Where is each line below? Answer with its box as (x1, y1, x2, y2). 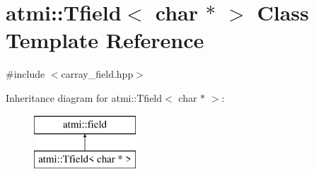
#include (6, 66, 45, 81)
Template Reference (6, 25, 204, 54)
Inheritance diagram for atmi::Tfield (6, 90, 163, 105)
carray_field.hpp (61, 66, 134, 81)
